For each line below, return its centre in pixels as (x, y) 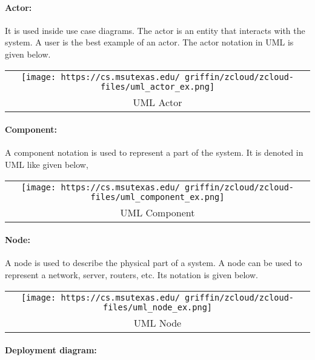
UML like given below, (47, 164)
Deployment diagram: (51, 350)
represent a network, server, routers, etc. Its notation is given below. (131, 274)
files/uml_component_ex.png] (157, 197)
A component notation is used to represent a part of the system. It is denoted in (154, 152)
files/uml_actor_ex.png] (157, 86)
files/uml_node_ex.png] (157, 307)
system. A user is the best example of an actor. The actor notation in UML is (149, 42)
